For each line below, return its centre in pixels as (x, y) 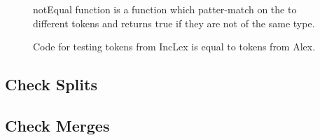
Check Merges (57, 125)
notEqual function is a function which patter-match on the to (165, 9)
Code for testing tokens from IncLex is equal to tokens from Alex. (174, 47)
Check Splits (51, 84)
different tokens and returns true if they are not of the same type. (174, 23)
